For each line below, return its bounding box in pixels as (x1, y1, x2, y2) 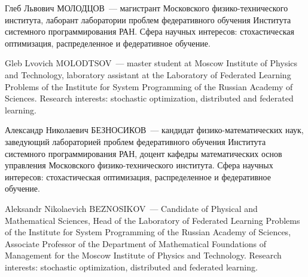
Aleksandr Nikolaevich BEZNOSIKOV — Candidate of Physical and (5, 202, 258, 214)
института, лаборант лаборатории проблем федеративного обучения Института (5, 13, 291, 26)
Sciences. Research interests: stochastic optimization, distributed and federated (5, 92, 294, 104)
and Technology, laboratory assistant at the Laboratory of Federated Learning (5, 68, 291, 81)
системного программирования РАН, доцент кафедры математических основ (5, 147, 282, 159)
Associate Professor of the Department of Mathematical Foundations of (5, 237, 267, 250)
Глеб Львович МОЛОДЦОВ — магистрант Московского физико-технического (5, 2, 288, 14)
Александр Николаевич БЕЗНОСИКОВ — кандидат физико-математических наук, (5, 124, 304, 136)
